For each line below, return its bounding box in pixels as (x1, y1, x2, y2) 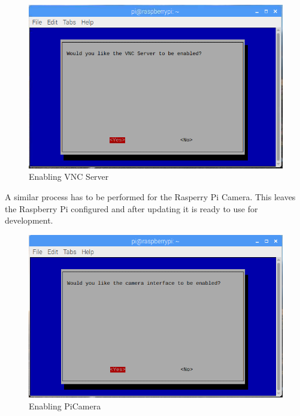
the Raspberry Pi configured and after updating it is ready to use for (5, 202, 258, 215)
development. (5, 214, 53, 227)
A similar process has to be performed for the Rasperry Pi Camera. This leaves (5, 191, 296, 203)
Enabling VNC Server (29, 170, 109, 183)
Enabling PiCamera (29, 399, 101, 412)
